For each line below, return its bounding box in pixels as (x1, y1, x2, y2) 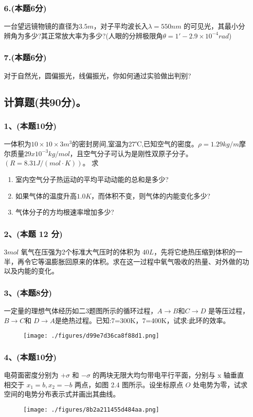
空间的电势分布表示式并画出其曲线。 (4, 389, 120, 399)
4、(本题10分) (4, 350, 57, 363)
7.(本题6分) (4, 51, 47, 63)
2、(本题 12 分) (4, 227, 63, 239)
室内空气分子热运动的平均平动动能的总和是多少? (15, 174, 169, 184)
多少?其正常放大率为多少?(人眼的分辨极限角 (24, 30, 163, 40)
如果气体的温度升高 (15, 190, 77, 200)
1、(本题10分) (4, 119, 57, 131)
